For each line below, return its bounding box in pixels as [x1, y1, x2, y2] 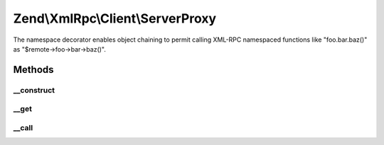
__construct [13, 85, 55, 95]
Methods [13, 64, 54, 76]
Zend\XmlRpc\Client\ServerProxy [13, 11, 217, 26]
